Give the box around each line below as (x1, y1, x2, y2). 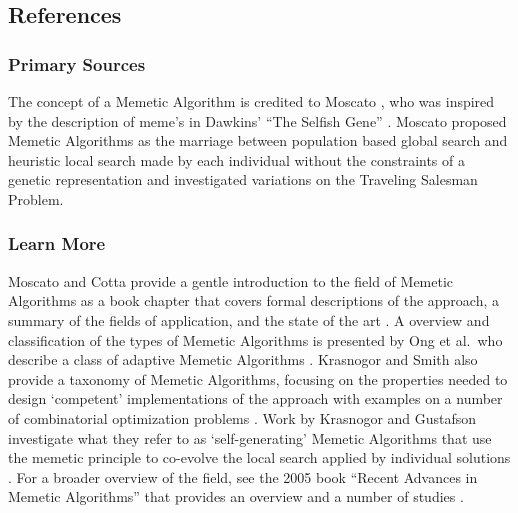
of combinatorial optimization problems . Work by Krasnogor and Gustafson (8, 407, 477, 428)
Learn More (8, 231, 106, 256)
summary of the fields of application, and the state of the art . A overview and (8, 309, 490, 330)
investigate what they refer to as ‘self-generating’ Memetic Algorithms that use (8, 427, 492, 448)
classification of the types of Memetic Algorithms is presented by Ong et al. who (8, 329, 503, 350)
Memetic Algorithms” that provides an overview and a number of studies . (8, 486, 464, 507)
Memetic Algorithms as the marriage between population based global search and (8, 130, 508, 151)
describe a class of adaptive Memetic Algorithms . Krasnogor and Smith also (8, 349, 478, 370)
